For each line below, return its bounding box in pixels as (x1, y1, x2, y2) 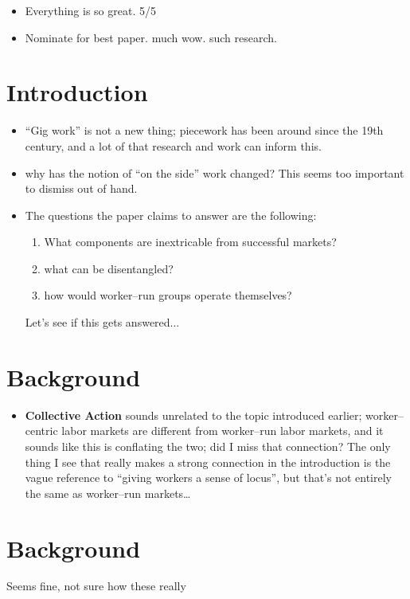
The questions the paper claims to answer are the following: (25, 206, 317, 223)
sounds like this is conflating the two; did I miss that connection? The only (25, 437, 391, 454)
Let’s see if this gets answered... (25, 314, 180, 331)
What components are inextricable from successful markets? (44, 233, 337, 250)
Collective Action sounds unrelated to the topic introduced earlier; (25, 406, 362, 423)
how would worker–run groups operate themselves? (44, 287, 292, 303)
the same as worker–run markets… (25, 484, 191, 501)
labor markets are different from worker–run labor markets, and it (61, 422, 384, 439)
